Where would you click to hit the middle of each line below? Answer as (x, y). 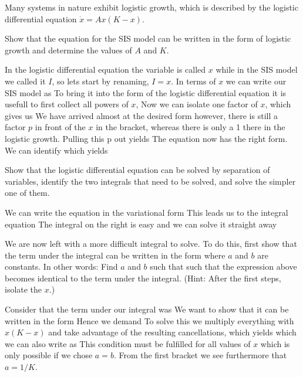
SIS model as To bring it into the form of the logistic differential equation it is (146, 92)
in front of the (60, 127)
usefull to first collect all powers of (67, 104)
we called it (25, 81)
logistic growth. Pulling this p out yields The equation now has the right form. (146, 138)
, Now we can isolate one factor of (197, 104)
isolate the (23, 289)
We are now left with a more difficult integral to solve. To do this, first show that (151, 244)
